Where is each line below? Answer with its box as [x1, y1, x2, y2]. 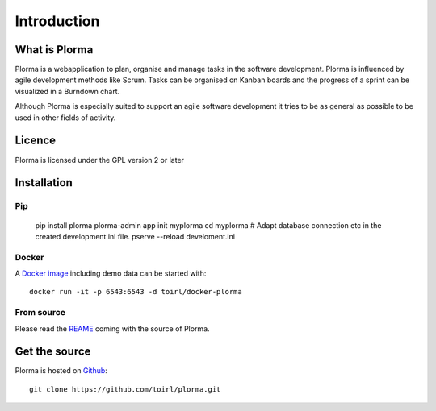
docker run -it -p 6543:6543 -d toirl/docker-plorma [29, 287, 242, 297]
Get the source [15, 345, 91, 359]
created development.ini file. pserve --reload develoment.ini [35, 231, 236, 241]
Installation [15, 176, 73, 189]
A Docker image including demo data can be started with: [15, 268, 207, 278]
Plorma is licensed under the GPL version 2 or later [15, 155, 185, 164]
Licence [15, 134, 57, 147]
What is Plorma [15, 43, 94, 56]
